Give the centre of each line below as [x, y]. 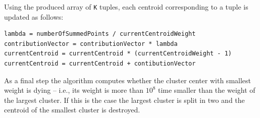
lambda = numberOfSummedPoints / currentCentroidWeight [100, 34]
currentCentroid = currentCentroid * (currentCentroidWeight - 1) [118, 54]
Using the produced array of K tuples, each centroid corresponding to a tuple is [126, 7]
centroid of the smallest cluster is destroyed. [72, 110]
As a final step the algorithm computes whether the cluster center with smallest [128, 80]
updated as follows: [34, 16]
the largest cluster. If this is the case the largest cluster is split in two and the [124, 100]
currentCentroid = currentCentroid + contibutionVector [100, 64]
